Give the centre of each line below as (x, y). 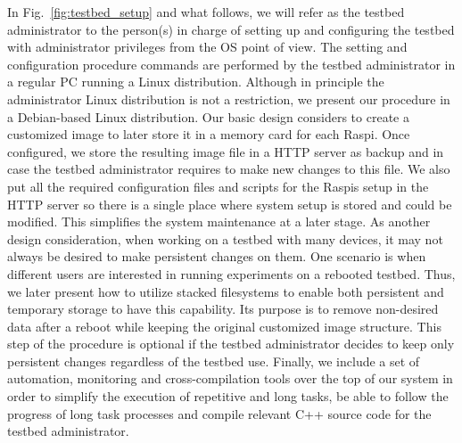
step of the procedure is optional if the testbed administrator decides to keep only (231, 344)
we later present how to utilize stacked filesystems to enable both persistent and (226, 291)
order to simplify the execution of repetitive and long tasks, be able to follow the (228, 396)
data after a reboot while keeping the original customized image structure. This (224, 326)
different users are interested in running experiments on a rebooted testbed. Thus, (231, 273)
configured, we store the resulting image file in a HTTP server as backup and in (226, 151)
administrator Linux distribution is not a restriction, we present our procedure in (229, 98)
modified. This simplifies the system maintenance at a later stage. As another (219, 221)
